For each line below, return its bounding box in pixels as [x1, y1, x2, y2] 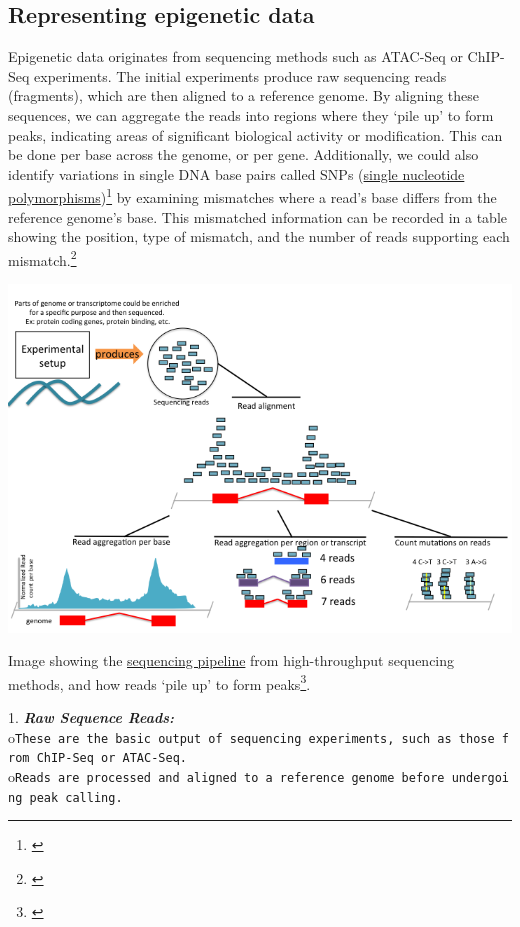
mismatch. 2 [8, 246, 77, 270]
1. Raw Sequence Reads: [8, 707, 175, 728]
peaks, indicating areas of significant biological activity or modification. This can [8, 124, 503, 145]
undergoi [451, 770, 509, 785]
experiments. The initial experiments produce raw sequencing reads [34, 65, 447, 86]
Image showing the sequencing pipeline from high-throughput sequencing [8, 650, 455, 671]
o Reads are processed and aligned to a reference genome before [8, 765, 445, 786]
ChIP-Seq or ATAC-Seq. [36, 751, 187, 766]
